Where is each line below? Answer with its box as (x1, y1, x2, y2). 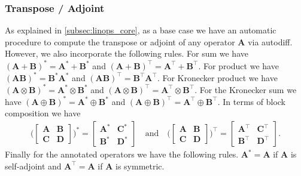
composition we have (5, 107, 81, 119)
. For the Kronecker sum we (194, 83, 297, 95)
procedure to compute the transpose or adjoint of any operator (5, 35, 235, 48)
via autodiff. (248, 35, 293, 48)
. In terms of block (217, 95, 285, 107)
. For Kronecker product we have (157, 71, 278, 84)
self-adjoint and (5, 159, 62, 172)
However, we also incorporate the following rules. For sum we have (5, 47, 248, 60)
